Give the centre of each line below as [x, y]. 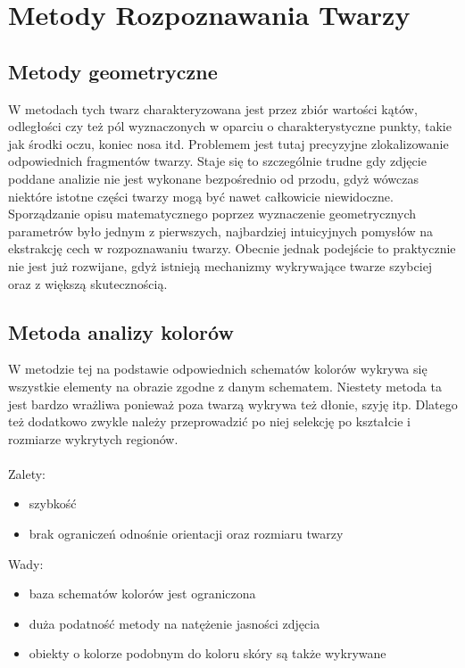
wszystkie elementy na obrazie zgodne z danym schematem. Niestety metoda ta [225, 386]
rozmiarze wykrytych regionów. [93, 438]
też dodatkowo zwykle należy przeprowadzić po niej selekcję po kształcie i [209, 421]
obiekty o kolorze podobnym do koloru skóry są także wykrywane [208, 653]
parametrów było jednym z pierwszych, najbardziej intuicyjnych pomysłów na [221, 231]
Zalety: [27, 473]
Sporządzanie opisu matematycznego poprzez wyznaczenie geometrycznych [212, 214]
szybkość [53, 503]
